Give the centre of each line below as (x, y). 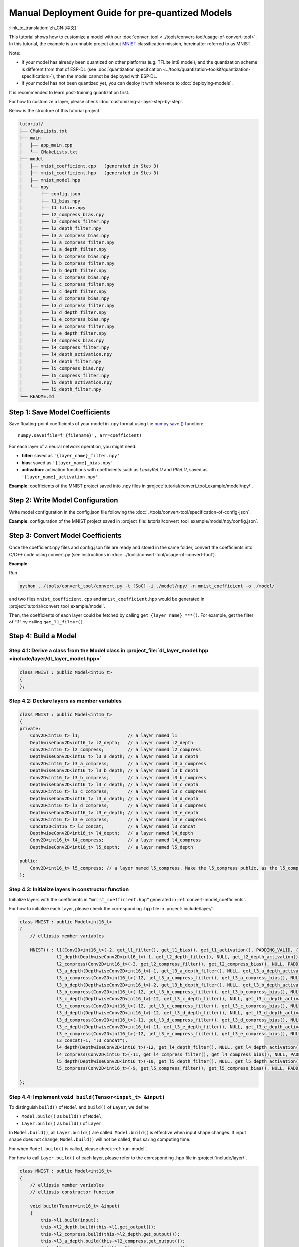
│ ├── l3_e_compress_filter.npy (67, 326)
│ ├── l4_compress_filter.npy (65, 347)
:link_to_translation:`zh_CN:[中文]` (44, 28)
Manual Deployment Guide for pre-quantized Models (121, 13)
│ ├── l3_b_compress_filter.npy (67, 264)
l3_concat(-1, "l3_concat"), (92, 1040)
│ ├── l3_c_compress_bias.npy (65, 278)
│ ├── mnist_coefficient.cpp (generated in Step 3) (89, 166)
